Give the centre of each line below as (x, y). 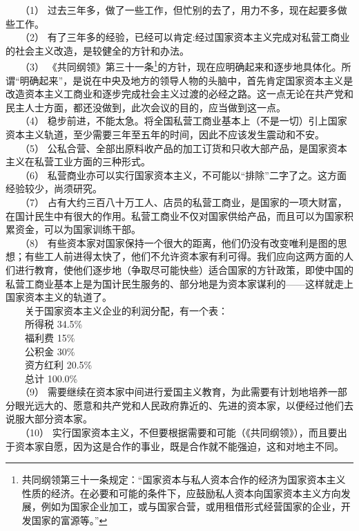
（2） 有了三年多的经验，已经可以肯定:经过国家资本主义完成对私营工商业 (187, 37)
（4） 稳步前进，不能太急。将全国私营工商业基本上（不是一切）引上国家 (186, 121)
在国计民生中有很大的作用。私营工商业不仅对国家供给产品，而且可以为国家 (175, 215)
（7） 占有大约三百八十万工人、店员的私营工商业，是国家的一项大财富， (186, 202)
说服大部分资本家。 (49, 419)
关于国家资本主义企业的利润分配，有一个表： (126, 310)
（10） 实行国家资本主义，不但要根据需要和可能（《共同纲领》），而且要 (181, 432)
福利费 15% (50, 337)
